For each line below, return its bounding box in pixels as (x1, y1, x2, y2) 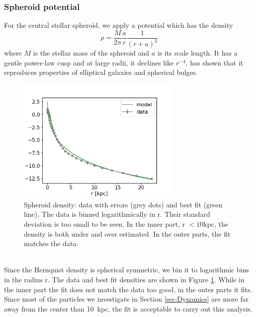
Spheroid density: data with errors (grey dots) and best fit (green (24, 199, 223, 209)
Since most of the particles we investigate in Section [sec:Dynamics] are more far (4, 294, 249, 304)
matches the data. (24, 238, 79, 249)
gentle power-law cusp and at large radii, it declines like (4, 57, 174, 67)
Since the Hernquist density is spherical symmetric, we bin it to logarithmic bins (4, 264, 249, 275)
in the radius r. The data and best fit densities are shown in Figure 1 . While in (4, 274, 245, 285)
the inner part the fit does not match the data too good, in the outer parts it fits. (4, 284, 253, 294)
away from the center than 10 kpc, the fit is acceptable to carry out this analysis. (4, 303, 253, 314)
